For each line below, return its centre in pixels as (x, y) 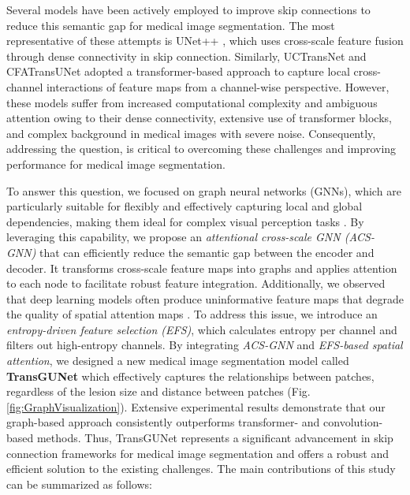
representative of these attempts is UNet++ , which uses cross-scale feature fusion (205, 41)
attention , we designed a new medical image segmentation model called (178, 361)
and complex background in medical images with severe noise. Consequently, (191, 133)
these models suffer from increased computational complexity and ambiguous (192, 102)
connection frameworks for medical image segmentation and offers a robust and (198, 453)
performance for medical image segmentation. (116, 164)
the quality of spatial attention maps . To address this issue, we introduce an (192, 314)
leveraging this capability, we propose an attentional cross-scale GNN (173, 237)
